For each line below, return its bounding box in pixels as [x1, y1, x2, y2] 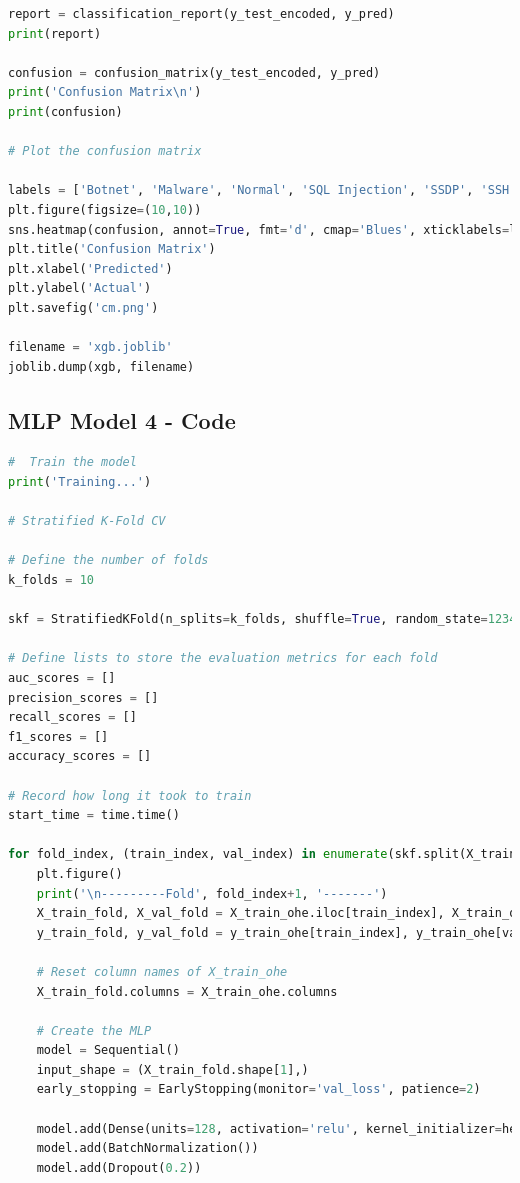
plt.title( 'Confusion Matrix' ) [8, 242, 216, 257]
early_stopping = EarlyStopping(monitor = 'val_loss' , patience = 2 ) [36, 1082, 481, 1097]
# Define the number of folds [8, 553, 209, 568]
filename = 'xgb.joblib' [8, 340, 173, 355]
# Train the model [8, 455, 137, 470]
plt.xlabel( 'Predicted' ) [8, 261, 173, 276]
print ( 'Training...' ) [8, 475, 152, 490]
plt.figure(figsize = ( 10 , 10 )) [8, 202, 202, 217]
